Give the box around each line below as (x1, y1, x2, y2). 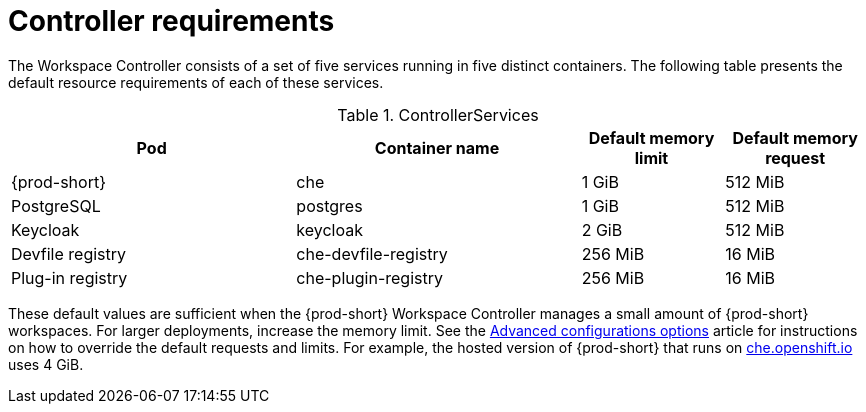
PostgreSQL (11, 195, 101, 216)
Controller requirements (8, 4, 335, 38)
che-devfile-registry (296, 243, 448, 264)
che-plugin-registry (296, 267, 443, 288)
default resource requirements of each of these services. (8, 73, 384, 91)
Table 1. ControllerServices (337, 104, 539, 125)
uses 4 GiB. (8, 355, 84, 373)
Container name (374, 137, 500, 158)
